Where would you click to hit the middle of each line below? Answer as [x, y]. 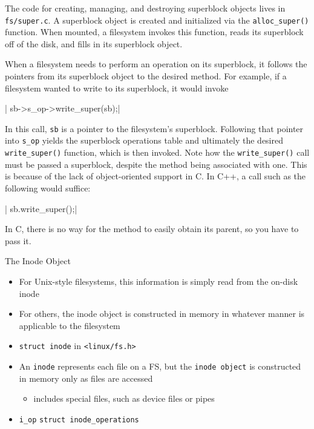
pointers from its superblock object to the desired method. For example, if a [146, 76]
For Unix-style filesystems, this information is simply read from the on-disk [159, 281]
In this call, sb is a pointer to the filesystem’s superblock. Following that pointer [154, 128]
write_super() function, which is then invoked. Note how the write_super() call [157, 152]
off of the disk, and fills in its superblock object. [94, 43]
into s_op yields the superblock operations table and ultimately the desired [144, 140]
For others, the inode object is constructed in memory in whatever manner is [162, 314]
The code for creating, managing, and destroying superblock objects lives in [145, 8]
